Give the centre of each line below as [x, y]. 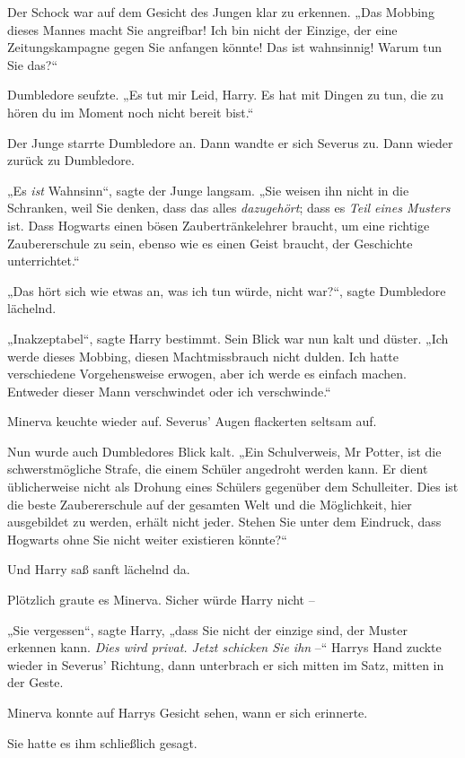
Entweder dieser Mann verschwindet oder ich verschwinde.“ [169, 391]
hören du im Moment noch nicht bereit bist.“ [131, 112]
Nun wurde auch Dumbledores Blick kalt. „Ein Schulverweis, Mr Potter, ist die [224, 451]
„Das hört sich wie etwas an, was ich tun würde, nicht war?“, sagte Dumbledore [227, 290]
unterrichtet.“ [44, 261]
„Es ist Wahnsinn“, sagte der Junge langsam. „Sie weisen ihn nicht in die [208, 190]
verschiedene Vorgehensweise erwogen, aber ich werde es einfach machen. [207, 374]
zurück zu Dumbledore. [71, 160]
